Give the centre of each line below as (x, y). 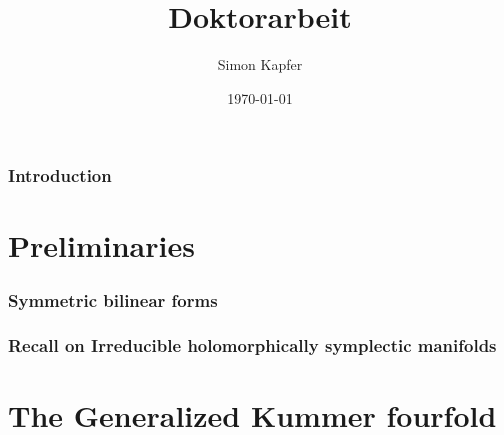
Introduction (60, 175)
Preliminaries (101, 245)
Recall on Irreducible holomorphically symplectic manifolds (252, 345)
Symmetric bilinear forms (113, 299)
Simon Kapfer (260, 64)
